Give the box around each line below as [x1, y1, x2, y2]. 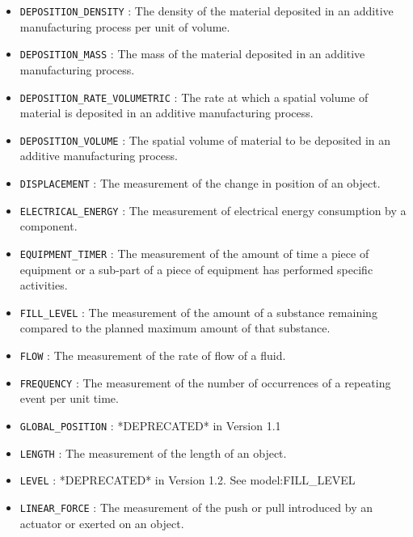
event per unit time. [19, 390, 119, 407]
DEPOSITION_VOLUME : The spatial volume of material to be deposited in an [19, 131, 391, 148]
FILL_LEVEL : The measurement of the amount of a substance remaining [19, 303, 377, 320]
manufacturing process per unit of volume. [19, 18, 230, 35]
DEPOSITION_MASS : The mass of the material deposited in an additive [19, 45, 365, 62]
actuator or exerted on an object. [19, 514, 184, 531]
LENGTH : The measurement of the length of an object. [19, 444, 287, 461]
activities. [19, 277, 68, 294]
